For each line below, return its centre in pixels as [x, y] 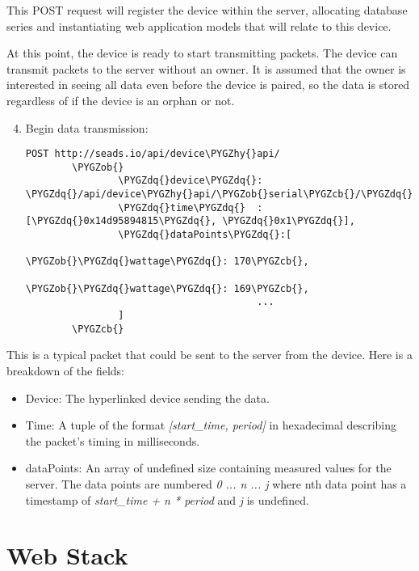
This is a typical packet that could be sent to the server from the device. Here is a [209, 355]
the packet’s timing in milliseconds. [113, 440]
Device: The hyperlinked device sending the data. [147, 398]
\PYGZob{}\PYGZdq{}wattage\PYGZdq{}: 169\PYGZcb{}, [167, 288]
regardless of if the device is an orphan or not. [121, 100]
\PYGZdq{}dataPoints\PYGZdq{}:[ [205, 235]
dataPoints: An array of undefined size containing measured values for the [208, 468]
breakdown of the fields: [65, 370]
